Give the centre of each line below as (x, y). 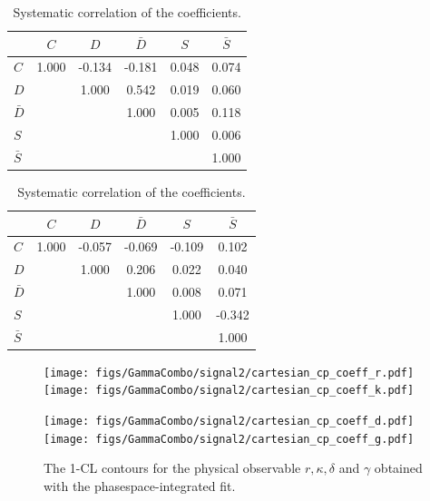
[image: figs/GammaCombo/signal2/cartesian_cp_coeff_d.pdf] (229, 422)
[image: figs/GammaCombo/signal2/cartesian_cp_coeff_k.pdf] (229, 391)
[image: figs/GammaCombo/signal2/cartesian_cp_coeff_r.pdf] (229, 373)
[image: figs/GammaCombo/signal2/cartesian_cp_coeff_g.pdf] (229, 439)
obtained (398, 468)
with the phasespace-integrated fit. (140, 486)
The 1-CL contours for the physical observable (172, 468)
